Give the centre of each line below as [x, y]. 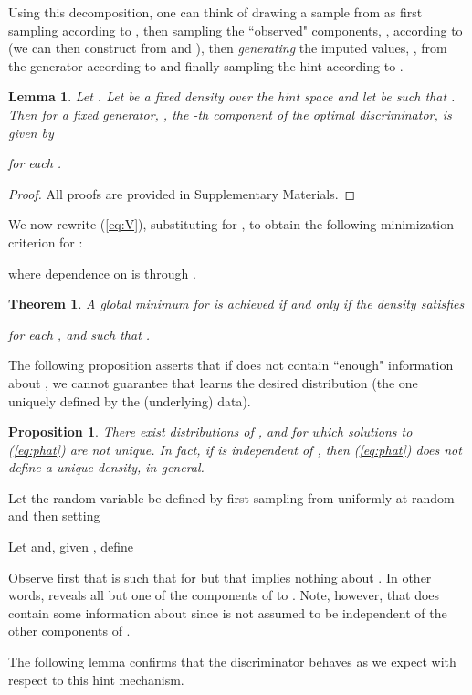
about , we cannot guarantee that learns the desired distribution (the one [213, 382]
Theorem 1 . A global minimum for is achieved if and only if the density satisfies [236, 304]
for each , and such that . [79, 334]
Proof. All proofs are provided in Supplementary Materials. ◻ [182, 193]
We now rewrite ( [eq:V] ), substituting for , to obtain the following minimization [231, 224]
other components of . [69, 631]
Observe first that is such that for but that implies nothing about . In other [220, 577]
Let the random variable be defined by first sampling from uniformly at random [231, 497]
